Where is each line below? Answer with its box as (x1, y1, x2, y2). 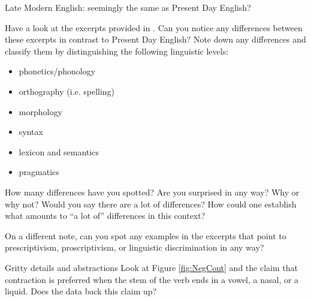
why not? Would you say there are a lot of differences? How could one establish (5, 197, 297, 210)
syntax (19, 125, 43, 138)
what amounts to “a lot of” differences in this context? (5, 209, 206, 222)
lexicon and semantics (19, 145, 99, 158)
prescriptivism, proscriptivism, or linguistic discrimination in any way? (5, 241, 264, 254)
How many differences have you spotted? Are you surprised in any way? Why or (5, 185, 300, 198)
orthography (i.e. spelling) (19, 85, 115, 97)
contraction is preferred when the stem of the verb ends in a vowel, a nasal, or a (5, 273, 299, 285)
